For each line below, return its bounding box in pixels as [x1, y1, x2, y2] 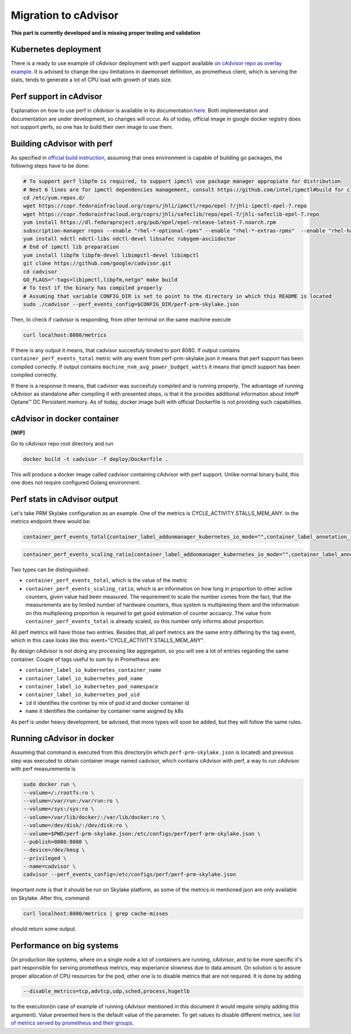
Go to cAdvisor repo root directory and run [11, 440, 113, 447]
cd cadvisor [23, 268, 58, 275]
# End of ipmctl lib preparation [23, 244, 119, 250]
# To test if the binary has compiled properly [23, 285, 162, 291]
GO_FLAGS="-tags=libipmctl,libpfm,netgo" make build [23, 276, 178, 283]
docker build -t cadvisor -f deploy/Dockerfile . [23, 456, 168, 462]
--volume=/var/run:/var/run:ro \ [23, 797, 119, 804]
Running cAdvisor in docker [11, 733, 114, 743]
